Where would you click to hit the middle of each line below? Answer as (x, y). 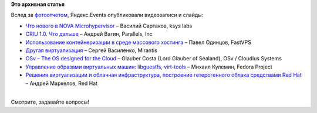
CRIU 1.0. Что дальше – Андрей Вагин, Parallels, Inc (89, 34)
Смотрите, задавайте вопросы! (50, 102)
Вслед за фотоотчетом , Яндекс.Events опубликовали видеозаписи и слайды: (107, 15)
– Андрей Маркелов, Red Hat (62, 83)
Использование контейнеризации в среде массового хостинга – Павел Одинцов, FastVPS (139, 42)
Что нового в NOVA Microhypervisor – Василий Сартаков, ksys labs (109, 26)
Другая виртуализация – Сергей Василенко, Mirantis (92, 50)
